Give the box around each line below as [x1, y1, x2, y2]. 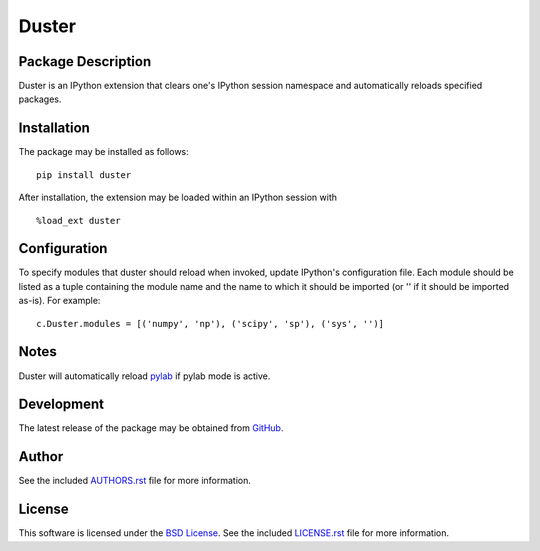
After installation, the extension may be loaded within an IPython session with [18, 191, 338, 204]
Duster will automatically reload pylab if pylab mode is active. [18, 370, 271, 382]
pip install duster [36, 169, 132, 180]
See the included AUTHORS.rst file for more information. [18, 475, 252, 487]
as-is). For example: [18, 295, 101, 307]
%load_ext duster [36, 215, 121, 226]
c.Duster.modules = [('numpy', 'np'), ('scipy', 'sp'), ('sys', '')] [36, 318, 385, 329]
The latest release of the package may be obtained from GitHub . [18, 422, 284, 434]
